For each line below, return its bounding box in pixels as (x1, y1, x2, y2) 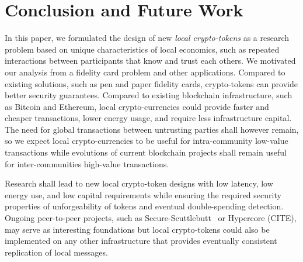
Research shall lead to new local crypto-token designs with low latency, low (5, 177, 273, 189)
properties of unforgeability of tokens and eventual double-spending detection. (5, 200, 284, 212)
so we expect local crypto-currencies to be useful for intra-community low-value (5, 135, 288, 147)
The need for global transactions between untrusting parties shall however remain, (5, 123, 299, 135)
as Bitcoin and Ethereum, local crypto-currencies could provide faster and (5, 100, 269, 112)
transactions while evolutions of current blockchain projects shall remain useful (5, 146, 287, 158)
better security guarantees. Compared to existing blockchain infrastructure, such (5, 89, 292, 101)
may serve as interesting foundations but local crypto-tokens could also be (5, 223, 270, 235)
